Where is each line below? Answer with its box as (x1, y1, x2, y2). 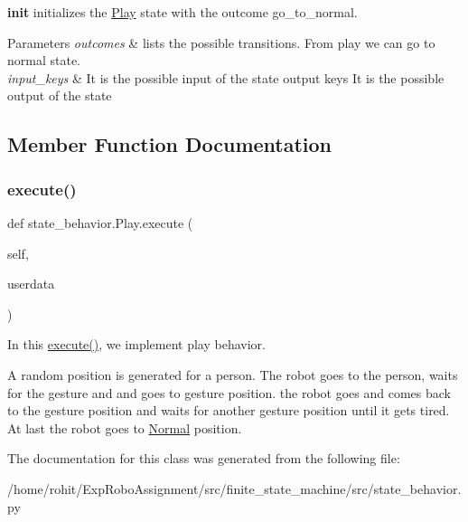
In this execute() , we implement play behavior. (7, 335, 266, 354)
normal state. (7, 51, 81, 70)
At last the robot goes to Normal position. (7, 418, 242, 437)
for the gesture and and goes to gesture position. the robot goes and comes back (7, 383, 451, 402)
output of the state (7, 86, 112, 105)
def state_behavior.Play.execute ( (7, 213, 193, 232)
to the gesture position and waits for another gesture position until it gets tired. (7, 401, 450, 420)
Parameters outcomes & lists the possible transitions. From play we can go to (7, 33, 435, 52)
